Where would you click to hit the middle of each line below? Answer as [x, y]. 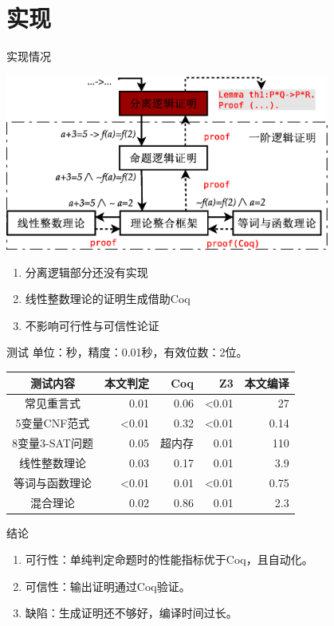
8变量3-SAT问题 [53, 443]
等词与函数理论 [52, 482]
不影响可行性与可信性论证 [92, 325]
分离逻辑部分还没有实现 [86, 272]
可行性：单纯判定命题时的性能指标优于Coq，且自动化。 [169, 559]
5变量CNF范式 [53, 423]
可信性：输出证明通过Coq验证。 [108, 586]
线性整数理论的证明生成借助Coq [108, 299]
